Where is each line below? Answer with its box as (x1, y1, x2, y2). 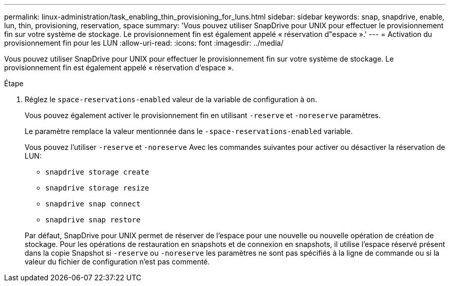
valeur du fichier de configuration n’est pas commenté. (25, 257, 210, 266)
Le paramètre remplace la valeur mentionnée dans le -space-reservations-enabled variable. (25, 127, 353, 136)
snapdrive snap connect (45, 200, 141, 208)
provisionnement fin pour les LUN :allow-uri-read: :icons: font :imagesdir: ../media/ (4, 39, 284, 47)
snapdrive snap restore (45, 216, 141, 224)
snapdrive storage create (45, 168, 149, 176)
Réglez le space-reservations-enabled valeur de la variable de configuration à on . (25, 95, 317, 104)
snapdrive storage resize (45, 184, 149, 192)
